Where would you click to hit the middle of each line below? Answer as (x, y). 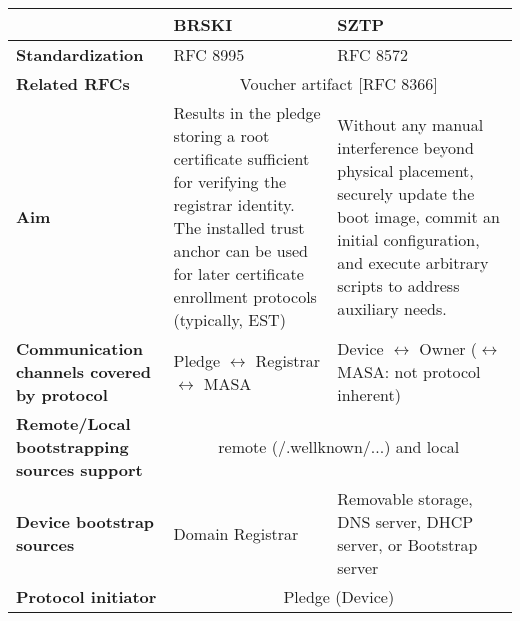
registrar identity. (234, 204)
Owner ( (448, 348)
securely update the (406, 193)
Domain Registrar (236, 533)
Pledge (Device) (339, 596)
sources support (79, 469)
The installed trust (239, 227)
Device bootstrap (85, 521)
